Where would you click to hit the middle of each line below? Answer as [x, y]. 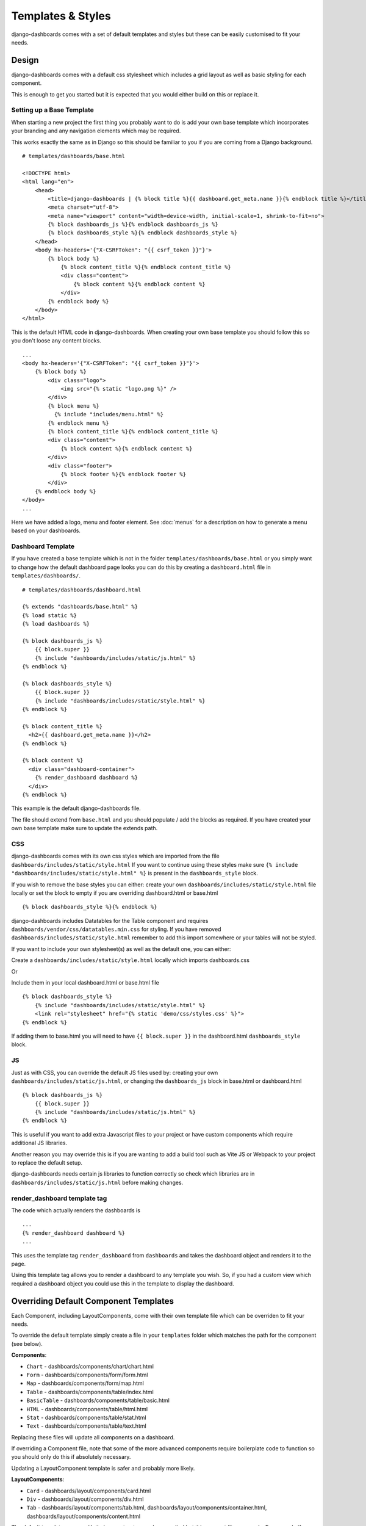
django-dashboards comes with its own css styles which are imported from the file [115, 856]
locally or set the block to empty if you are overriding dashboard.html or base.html [115, 893]
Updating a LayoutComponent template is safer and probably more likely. [103, 1468]
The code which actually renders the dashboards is [76, 1210]
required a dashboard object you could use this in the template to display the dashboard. [123, 1283]
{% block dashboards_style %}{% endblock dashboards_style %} [143, 233]
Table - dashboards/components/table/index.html [90, 1392]
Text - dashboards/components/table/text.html [86, 1426]
